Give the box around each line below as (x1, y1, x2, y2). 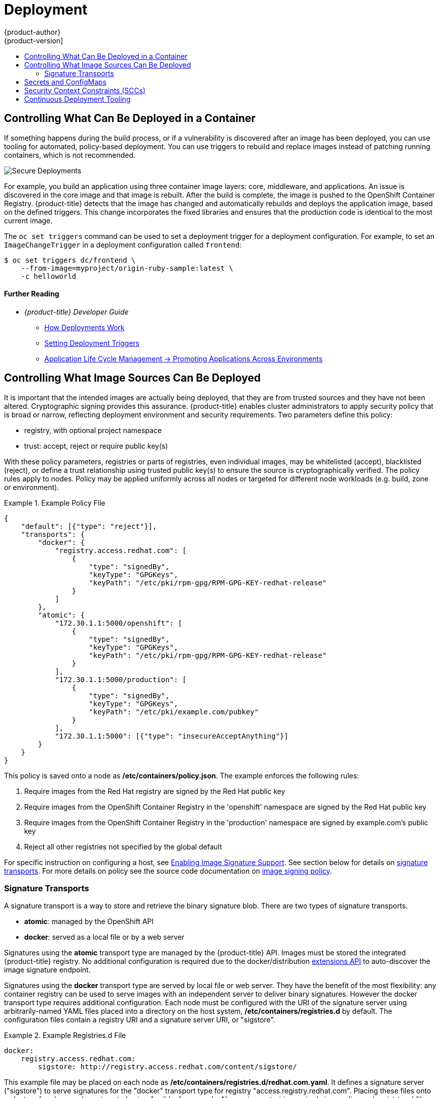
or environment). (4, 482, 59, 492)
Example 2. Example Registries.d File (4, 1031, 126, 1040)
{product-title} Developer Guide (24, 307, 129, 316)
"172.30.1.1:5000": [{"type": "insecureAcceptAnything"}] (55, 731, 288, 740)
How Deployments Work (44, 323, 125, 332)
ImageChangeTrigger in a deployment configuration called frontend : (4, 240, 242, 249)
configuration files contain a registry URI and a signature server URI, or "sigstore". (4, 1015, 275, 1024)
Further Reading (4, 289, 59, 298)
